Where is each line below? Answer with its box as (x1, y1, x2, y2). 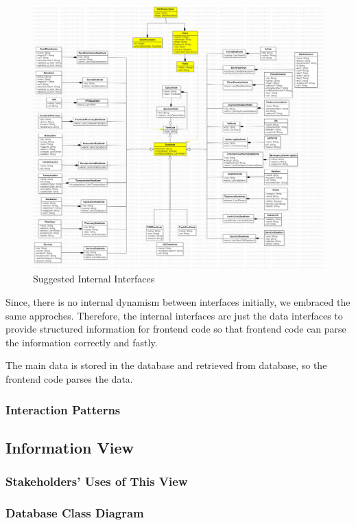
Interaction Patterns (5, 401, 121, 418)
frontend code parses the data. (5, 371, 133, 386)
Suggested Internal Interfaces (33, 271, 155, 286)
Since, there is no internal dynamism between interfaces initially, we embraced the (5, 295, 351, 309)
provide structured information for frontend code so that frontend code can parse (5, 322, 346, 336)
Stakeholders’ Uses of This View (5, 473, 188, 490)
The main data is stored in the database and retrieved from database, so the (5, 358, 327, 372)
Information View (5, 436, 134, 458)
